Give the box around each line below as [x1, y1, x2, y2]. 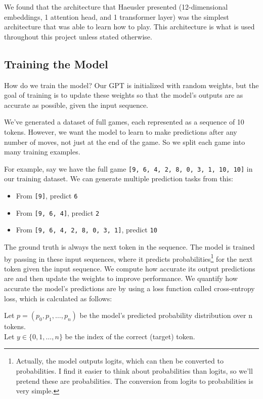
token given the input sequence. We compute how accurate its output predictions [4, 263, 255, 273]
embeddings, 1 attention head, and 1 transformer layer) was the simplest [4, 11, 229, 22]
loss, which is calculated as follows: [4, 293, 112, 303]
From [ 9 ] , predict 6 [16, 190, 78, 201]
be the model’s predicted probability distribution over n [79, 310, 252, 321]
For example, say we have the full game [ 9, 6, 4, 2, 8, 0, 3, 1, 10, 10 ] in [4, 163, 253, 174]
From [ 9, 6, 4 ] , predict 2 [16, 207, 100, 218]
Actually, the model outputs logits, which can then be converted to [16, 355, 224, 366]
